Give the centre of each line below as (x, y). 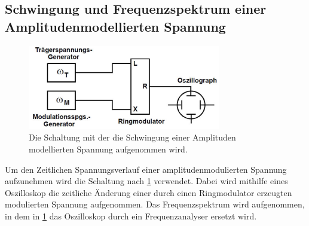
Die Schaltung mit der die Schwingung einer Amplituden (132, 137)
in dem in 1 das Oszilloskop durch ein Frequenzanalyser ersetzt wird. (131, 216)
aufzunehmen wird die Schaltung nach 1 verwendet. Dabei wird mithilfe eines (146, 181)
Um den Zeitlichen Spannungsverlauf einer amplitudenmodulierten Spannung (146, 169)
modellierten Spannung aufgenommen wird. (108, 149)
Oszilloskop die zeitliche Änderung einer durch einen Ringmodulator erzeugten (149, 192)
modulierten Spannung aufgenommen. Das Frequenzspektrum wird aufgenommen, (155, 204)
